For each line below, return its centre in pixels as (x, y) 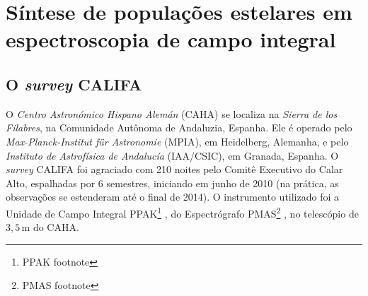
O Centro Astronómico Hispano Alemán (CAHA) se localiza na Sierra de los (172, 113)
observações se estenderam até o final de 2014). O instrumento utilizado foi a (173, 197)
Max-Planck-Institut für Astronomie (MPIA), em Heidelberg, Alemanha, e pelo (177, 141)
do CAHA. (56, 227)
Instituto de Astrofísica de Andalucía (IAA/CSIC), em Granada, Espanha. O (172, 155)
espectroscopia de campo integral (171, 39)
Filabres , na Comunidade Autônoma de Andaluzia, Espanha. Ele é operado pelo (179, 128)
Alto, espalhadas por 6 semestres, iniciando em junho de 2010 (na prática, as (172, 183)
